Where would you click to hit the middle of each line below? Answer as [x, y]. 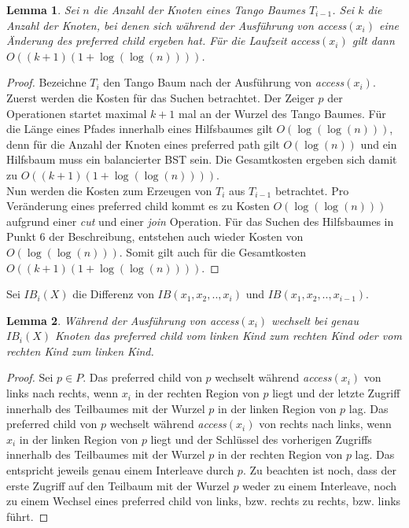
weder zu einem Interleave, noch [320, 485]
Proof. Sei [30, 377]
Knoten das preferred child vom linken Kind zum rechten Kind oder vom [228, 336]
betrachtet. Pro [312, 190]
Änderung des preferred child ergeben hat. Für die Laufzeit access [163, 41]
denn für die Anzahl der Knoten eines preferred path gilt [143, 144]
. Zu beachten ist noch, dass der [319, 470]
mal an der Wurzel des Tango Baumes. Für [282, 113]
